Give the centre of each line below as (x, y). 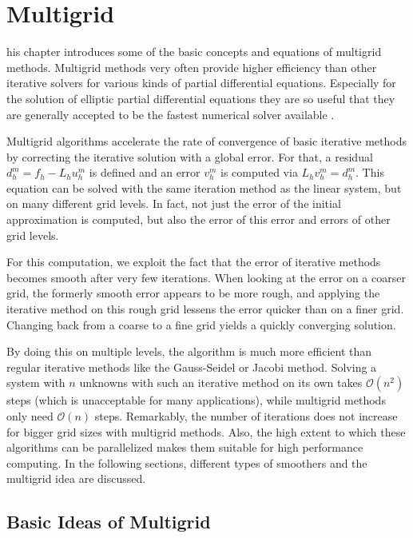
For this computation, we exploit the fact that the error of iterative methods (194, 262)
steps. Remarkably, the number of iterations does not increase (246, 416)
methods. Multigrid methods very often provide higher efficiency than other (192, 67)
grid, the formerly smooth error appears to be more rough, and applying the (193, 293)
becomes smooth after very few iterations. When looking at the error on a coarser (206, 277)
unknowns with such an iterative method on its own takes (221, 383)
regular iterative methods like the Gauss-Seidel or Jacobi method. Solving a (192, 367)
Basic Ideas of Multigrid (109, 522)
